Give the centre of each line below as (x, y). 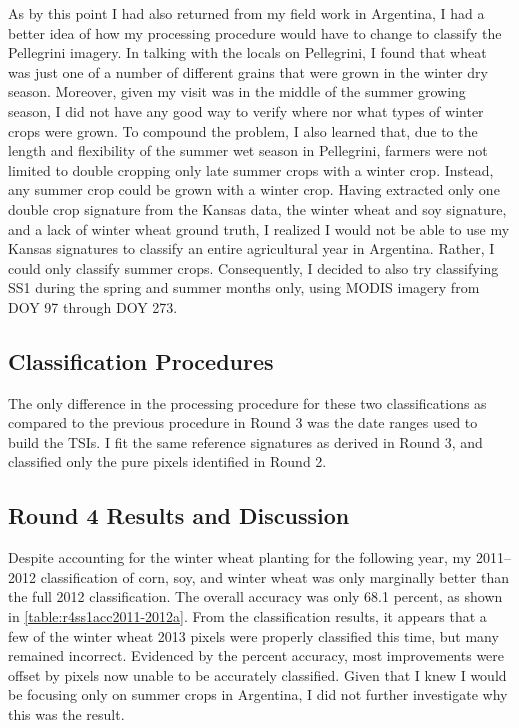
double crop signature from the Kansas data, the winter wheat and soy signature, (257, 208)
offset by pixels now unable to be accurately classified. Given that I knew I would (257, 674)
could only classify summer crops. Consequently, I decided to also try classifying (253, 267)
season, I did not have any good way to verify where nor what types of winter (246, 110)
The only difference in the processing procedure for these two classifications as (247, 402)
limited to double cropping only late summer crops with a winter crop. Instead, (251, 169)
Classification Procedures (141, 360)
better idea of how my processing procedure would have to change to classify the (255, 32)
